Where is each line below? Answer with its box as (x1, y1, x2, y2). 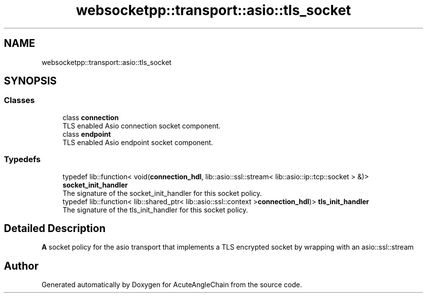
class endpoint (62, 129, 111, 138)
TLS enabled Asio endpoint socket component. (62, 138, 213, 147)
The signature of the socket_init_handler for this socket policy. (62, 189, 262, 197)
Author (4, 259, 39, 272)
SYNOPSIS (4, 75, 57, 87)
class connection (62, 113, 119, 122)
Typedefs (4, 154, 41, 165)
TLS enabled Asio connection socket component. (62, 121, 221, 130)
